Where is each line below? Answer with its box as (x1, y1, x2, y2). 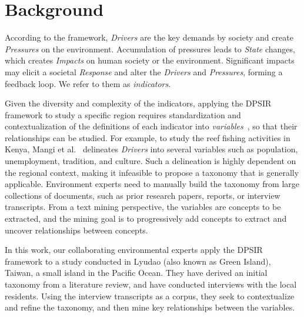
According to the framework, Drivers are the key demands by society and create (5, 31, 293, 44)
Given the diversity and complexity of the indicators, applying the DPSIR (5, 97, 272, 109)
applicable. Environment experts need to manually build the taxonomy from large (5, 178, 299, 190)
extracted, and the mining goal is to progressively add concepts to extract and (5, 212, 287, 225)
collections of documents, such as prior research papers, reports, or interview (5, 189, 280, 201)
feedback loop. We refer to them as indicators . (5, 77, 171, 89)
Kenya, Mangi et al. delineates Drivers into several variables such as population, (5, 143, 298, 155)
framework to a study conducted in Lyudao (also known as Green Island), (5, 255, 271, 267)
